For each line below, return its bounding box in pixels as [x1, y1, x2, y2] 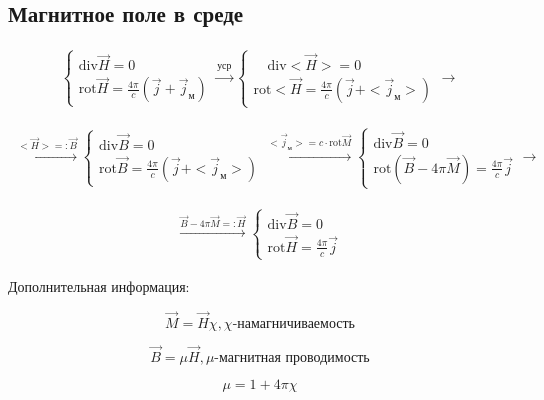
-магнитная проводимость [214, 350, 370, 365]
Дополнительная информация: [8, 275, 190, 296]
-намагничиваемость [232, 316, 356, 331]
